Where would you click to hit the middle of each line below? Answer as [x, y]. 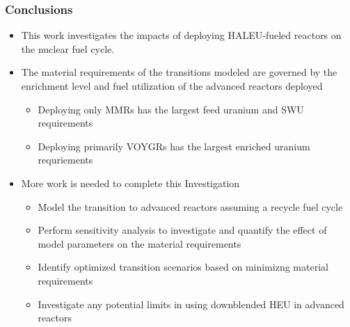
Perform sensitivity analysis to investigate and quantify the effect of [182, 230]
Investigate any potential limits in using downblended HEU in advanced [191, 304]
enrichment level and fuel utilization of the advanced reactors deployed [172, 86]
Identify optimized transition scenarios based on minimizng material [183, 267]
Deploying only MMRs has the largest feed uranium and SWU [171, 109]
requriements [65, 160]
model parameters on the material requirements [140, 243]
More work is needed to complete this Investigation [130, 183]
